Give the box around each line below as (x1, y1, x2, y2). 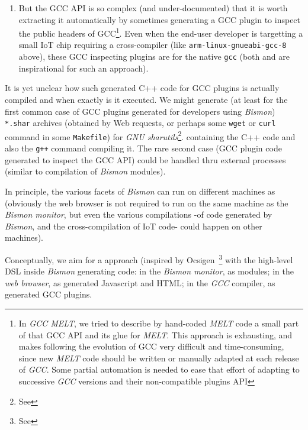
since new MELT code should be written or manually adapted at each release (18, 351, 299, 364)
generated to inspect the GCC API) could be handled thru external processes (5, 153, 286, 166)
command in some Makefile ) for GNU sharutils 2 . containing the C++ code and (5, 128, 296, 143)
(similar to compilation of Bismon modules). (5, 165, 166, 177)
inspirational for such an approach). (18, 62, 149, 74)
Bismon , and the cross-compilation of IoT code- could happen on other (5, 219, 262, 232)
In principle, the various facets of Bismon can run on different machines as (5, 185, 275, 197)
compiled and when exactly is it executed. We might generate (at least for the (5, 93, 288, 105)
